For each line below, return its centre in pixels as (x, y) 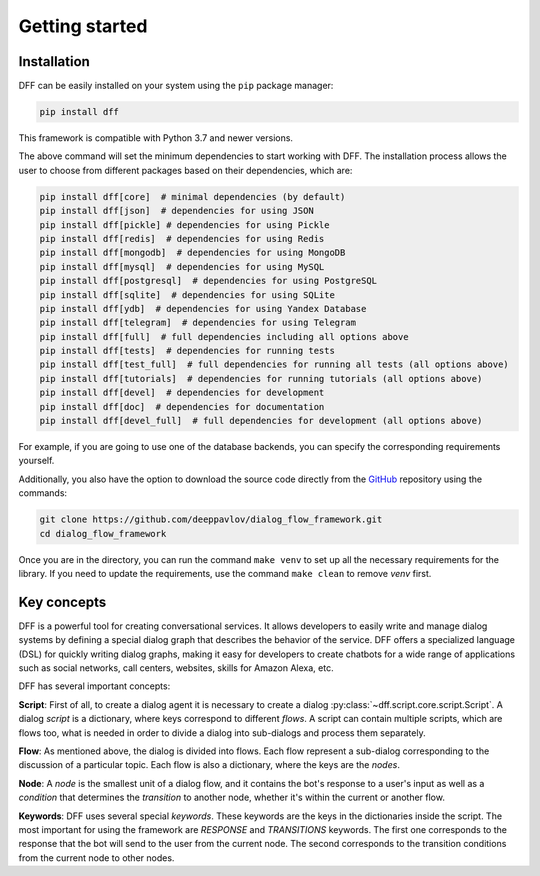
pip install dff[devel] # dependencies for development (182, 393)
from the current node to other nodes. (96, 857)
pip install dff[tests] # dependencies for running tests (187, 351)
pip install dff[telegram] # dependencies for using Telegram (198, 323)
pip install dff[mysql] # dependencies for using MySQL (182, 266)
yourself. (36, 461)
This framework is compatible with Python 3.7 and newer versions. (156, 138)
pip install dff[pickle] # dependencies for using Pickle (184, 224)
